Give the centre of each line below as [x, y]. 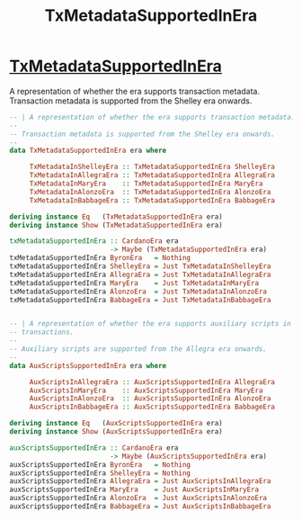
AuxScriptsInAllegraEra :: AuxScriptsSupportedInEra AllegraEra [152, 382]
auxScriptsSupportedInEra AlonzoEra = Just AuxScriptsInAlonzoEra [138, 498]
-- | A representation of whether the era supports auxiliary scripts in [151, 324]
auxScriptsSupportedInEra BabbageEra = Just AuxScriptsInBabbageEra [140, 507]
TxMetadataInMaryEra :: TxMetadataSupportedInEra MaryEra [146, 184]
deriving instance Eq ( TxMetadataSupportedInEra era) [116, 217]
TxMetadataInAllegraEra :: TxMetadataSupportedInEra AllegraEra [152, 175]
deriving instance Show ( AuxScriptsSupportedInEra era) [116, 432]
